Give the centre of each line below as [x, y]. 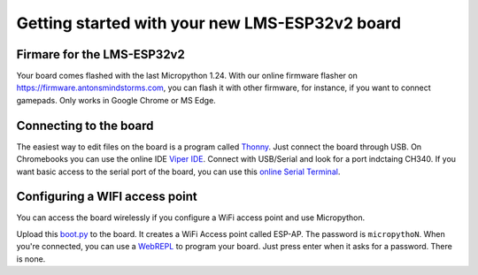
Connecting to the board [85, 125]
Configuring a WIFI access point [107, 197]
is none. [31, 259]
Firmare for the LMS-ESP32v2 [100, 54]
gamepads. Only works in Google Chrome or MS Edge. [116, 100]
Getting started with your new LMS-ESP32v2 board [209, 23]
